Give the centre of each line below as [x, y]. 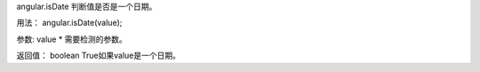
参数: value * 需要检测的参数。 [72, 39]
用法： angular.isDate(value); [69, 23]
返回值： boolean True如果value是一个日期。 [99, 56]
